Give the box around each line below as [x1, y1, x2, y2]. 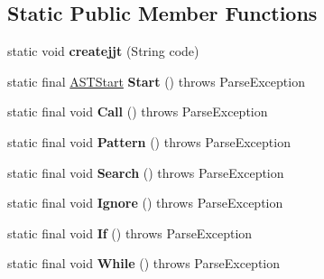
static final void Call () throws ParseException [7, 102, 268, 121]
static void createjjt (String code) [7, 42, 199, 60]
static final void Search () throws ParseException [7, 163, 284, 181]
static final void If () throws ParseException [7, 223, 253, 242]
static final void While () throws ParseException [7, 254, 281, 273]
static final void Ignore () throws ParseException [7, 193, 283, 212]
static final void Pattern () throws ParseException [7, 132, 291, 151]
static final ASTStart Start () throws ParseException [7, 71, 305, 90]
